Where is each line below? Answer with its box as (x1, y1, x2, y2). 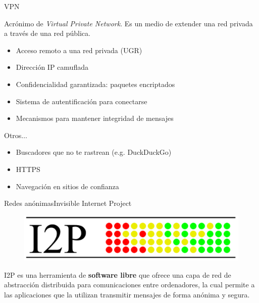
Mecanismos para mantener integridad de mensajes (16, 113, 174, 123)
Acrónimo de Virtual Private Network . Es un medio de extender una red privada (4, 18, 253, 28)
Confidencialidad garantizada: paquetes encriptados (16, 78, 175, 89)
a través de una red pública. (4, 28, 90, 38)
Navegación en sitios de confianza (16, 181, 119, 191)
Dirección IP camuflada (16, 62, 88, 72)
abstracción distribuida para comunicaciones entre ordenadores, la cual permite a (4, 279, 255, 290)
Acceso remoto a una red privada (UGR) (16, 45, 142, 55)
